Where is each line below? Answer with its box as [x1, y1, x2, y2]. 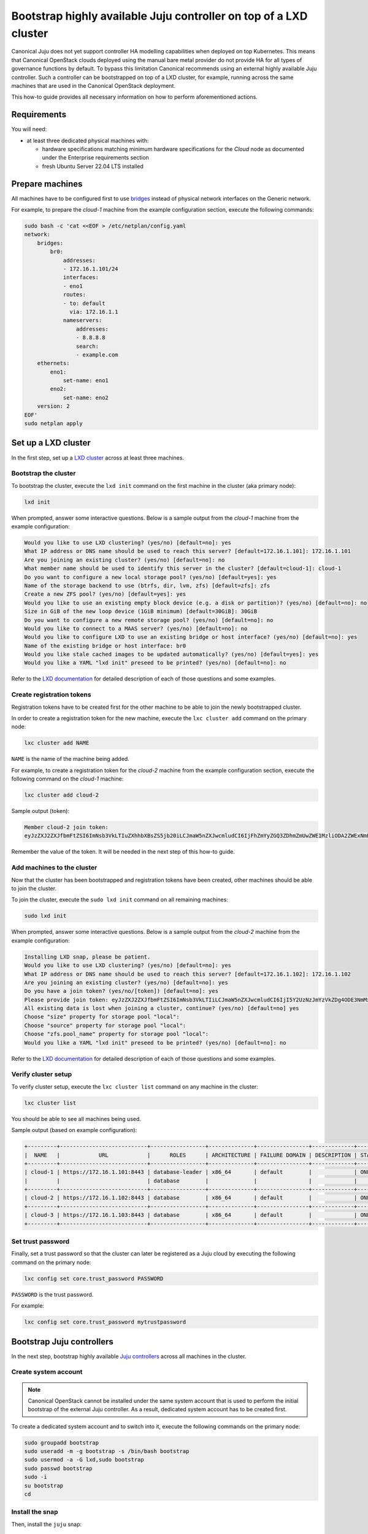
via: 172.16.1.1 [69, 308, 119, 315]
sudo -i [24, 1473, 47, 1481]
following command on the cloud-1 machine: [11, 775, 124, 782]
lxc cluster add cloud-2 [24, 792, 99, 799]
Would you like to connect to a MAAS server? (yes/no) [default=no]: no [24, 625, 248, 632]
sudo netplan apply [24, 420, 83, 427]
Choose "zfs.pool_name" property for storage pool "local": [24, 1031, 209, 1038]
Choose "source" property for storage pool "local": [24, 1022, 186, 1029]
